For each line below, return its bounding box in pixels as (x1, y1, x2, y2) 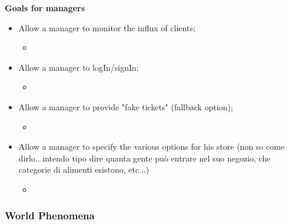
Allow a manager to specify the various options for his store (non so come (18, 140, 285, 153)
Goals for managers (5, 2, 85, 14)
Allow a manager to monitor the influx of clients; (18, 21, 195, 34)
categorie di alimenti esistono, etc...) (18, 163, 150, 176)
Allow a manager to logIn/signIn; (18, 61, 139, 73)
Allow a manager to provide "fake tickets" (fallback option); (18, 100, 233, 113)
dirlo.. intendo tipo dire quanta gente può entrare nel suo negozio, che (18, 151, 271, 164)
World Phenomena (5, 208, 95, 223)
